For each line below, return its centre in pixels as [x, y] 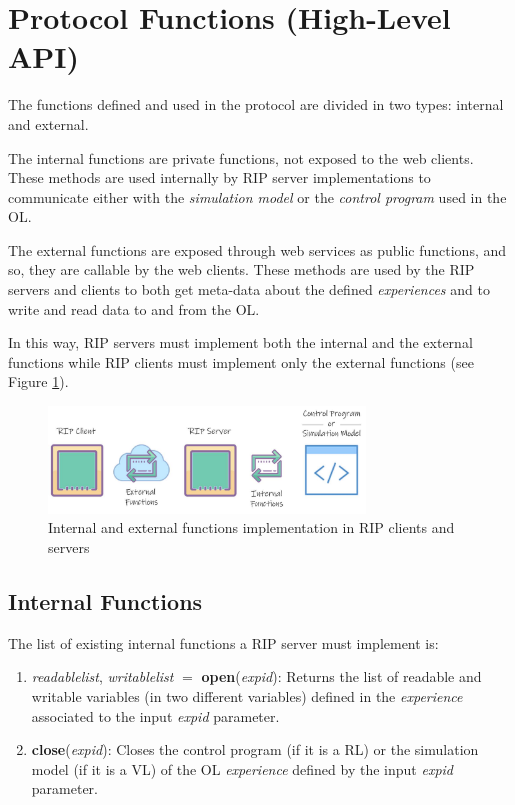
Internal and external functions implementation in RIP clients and [251, 527]
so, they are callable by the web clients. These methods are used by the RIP [241, 269]
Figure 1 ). [38, 381]
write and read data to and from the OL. [134, 308]
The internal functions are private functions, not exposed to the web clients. [241, 157]
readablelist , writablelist [102, 676]
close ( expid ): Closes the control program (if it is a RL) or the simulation [255, 749]
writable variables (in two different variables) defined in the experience [247, 695]
